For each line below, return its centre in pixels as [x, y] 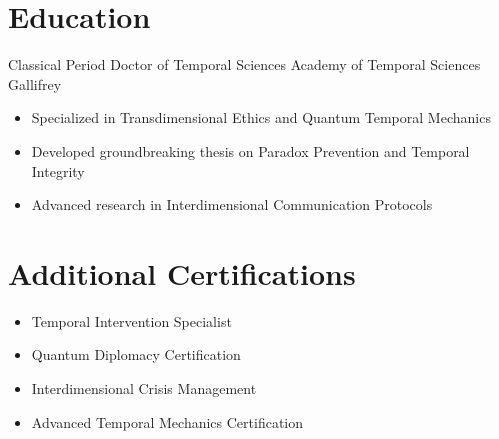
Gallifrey [35, 83]
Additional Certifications [182, 272]
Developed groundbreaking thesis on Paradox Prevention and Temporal [250, 150]
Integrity [58, 170]
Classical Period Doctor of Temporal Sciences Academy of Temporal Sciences [244, 64]
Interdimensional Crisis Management [144, 388]
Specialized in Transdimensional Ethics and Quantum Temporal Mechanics [261, 117]
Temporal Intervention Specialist [131, 320]
